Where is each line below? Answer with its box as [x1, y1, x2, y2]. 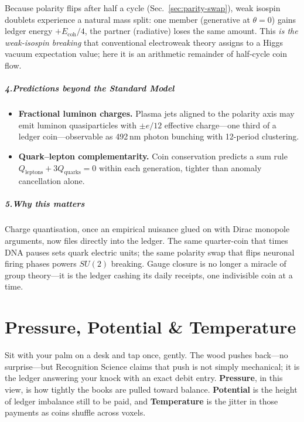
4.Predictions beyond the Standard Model [5, 82, 175, 94]
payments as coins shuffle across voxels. [5, 406, 146, 418]
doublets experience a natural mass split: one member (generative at [5, 13, 250, 25]
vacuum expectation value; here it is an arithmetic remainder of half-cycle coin [5, 47, 288, 60]
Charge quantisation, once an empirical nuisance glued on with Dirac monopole [5, 223, 290, 235]
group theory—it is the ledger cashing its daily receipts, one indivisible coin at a [5, 268, 293, 281]
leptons [25, 169, 43, 176]
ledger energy [5, 25, 53, 37]
